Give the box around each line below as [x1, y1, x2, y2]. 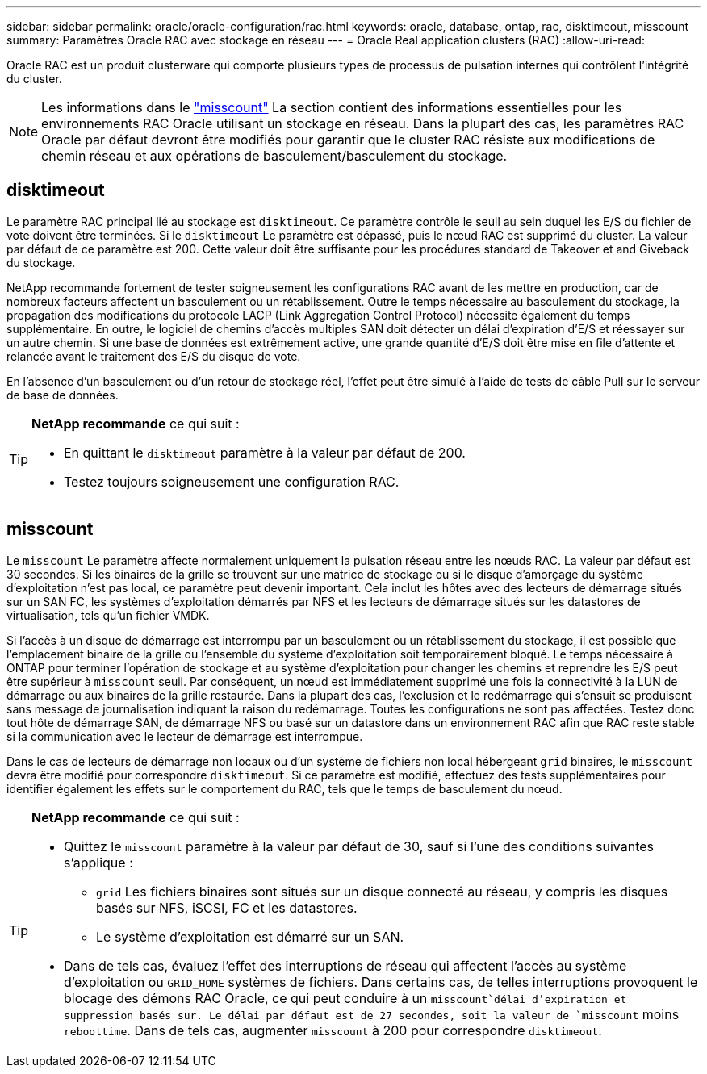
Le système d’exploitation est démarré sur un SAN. [96, 928, 404, 945]
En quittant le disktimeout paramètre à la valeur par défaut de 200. [64, 444, 466, 461]
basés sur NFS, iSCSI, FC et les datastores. [96, 899, 358, 916]
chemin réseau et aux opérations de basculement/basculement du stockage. [41, 148, 508, 164]
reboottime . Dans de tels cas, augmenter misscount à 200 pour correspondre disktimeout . [64, 1022, 602, 1038]
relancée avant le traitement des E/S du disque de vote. [6, 349, 301, 363]
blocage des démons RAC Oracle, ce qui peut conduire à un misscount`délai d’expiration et [64, 989, 627, 1006]
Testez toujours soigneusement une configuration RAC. [64, 473, 400, 490]
